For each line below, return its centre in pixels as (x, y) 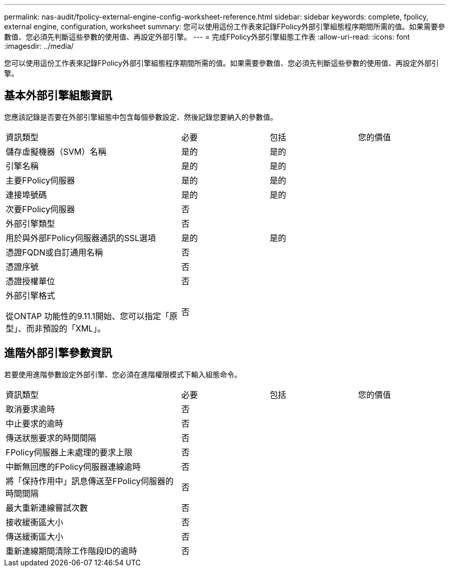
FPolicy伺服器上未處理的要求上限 (69, 452)
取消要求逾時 (31, 409)
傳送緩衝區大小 (35, 536)
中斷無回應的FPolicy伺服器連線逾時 (73, 466)
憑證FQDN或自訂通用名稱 (54, 252)
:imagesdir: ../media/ (39, 46)
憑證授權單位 (31, 281)
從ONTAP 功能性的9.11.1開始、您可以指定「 (88, 316)
